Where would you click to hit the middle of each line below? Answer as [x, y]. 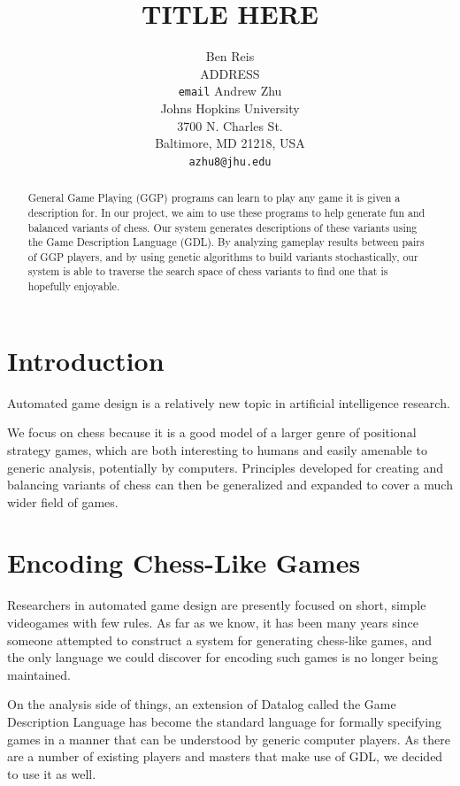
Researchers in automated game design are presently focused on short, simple [217, 605]
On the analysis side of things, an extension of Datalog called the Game [202, 704]
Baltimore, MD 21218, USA [230, 143]
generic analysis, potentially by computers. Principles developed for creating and [226, 467]
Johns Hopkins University [230, 108]
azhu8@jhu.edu [230, 162]
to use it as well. [52, 773]
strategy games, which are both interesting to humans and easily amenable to [217, 449]
